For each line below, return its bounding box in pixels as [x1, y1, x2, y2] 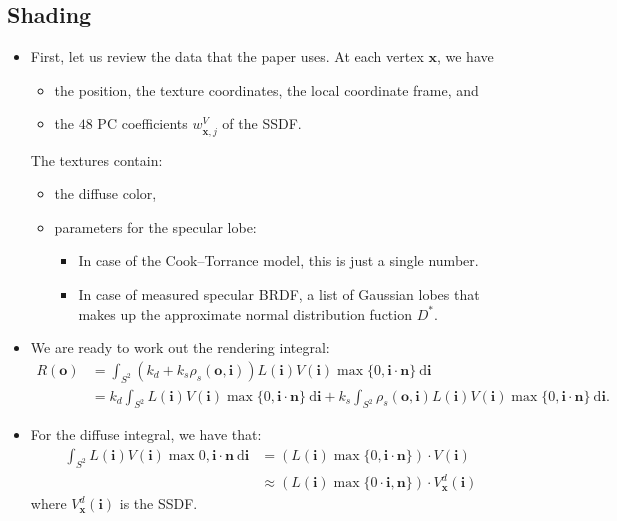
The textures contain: [30, 149, 163, 170]
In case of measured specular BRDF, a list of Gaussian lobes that [78, 283, 480, 304]
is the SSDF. [119, 493, 198, 514]
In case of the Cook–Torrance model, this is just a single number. [78, 250, 479, 271]
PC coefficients [97, 113, 188, 134]
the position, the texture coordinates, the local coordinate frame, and [54, 79, 479, 100]
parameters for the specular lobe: [54, 216, 257, 237]
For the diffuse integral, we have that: [30, 424, 262, 445]
